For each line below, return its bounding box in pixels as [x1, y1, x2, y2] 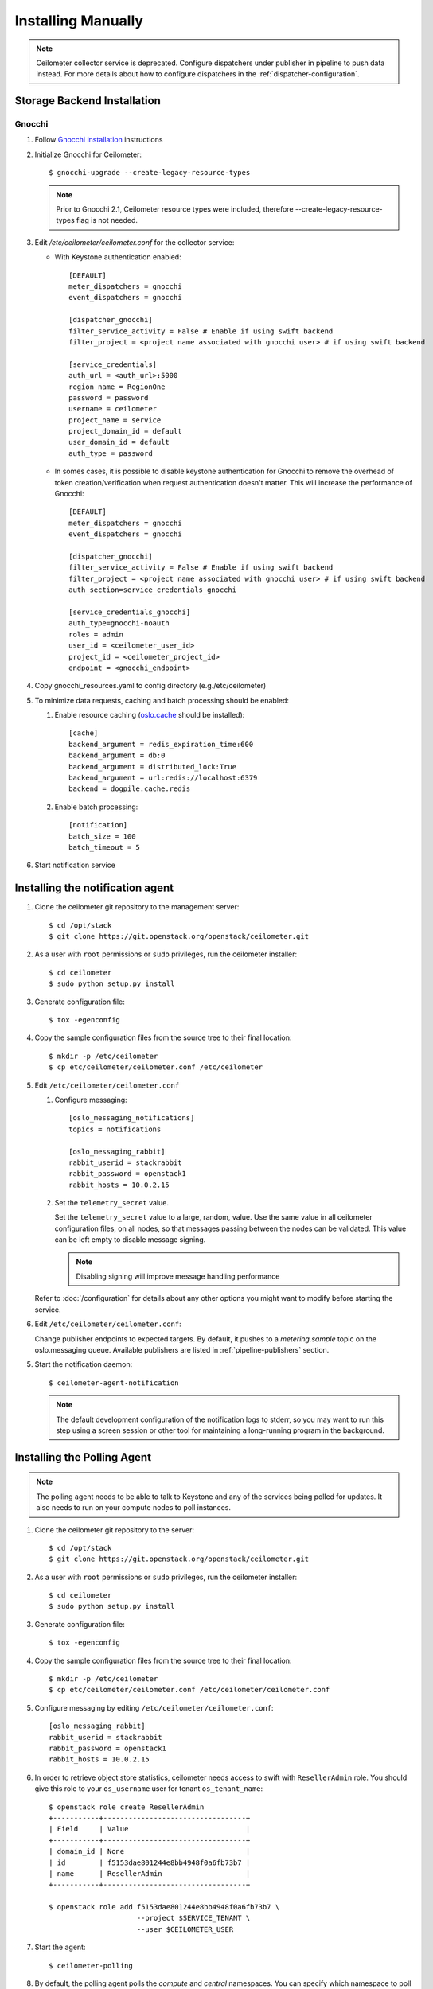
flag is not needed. [76, 216, 138, 225]
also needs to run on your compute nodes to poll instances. [36, 1503, 231, 1512]
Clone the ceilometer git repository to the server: [34, 1524, 195, 1535]
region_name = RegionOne [68, 382, 166, 391]
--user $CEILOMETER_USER [136, 1925, 234, 1933]
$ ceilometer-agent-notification [49, 1378, 179, 1388]
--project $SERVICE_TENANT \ [136, 1913, 251, 1923]
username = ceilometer [68, 404, 158, 414]
